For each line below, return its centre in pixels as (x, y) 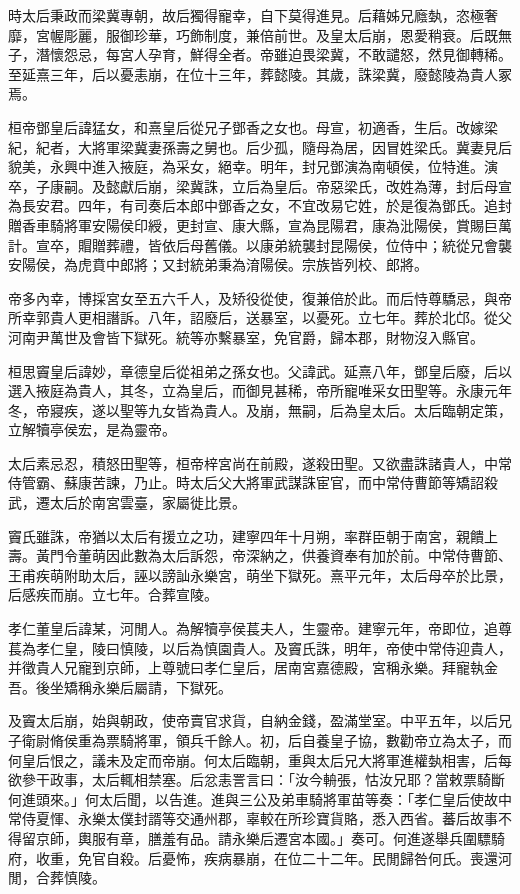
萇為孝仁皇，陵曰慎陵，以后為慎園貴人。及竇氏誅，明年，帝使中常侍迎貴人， (260, 647)
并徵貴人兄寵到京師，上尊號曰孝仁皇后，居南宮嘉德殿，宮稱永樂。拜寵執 (246, 667)
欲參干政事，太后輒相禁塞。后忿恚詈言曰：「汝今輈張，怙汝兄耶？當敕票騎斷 (256, 779)
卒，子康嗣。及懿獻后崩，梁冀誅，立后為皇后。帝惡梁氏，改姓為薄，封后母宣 (260, 185)
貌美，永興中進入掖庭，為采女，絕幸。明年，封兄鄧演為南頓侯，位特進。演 (253, 166)
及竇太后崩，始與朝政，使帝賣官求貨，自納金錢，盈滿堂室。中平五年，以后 (253, 720)
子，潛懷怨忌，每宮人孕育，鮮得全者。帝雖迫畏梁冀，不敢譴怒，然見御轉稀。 (260, 54)
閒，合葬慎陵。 (57, 877)
